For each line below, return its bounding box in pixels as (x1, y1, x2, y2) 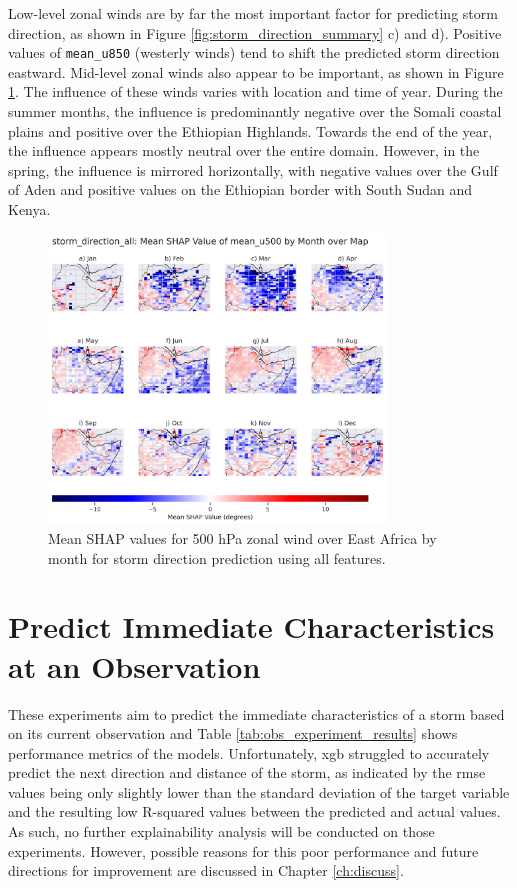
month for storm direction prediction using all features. (48, 547, 386, 568)
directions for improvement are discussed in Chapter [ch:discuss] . (8, 860, 404, 881)
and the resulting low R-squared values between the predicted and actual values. (8, 801, 501, 822)
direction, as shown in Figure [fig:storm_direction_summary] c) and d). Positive (8, 22, 502, 43)
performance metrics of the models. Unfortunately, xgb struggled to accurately (8, 742, 490, 763)
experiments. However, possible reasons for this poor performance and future (8, 840, 479, 861)
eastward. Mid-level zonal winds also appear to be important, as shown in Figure (8, 61, 504, 82)
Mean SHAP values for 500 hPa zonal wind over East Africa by (48, 528, 437, 548)
